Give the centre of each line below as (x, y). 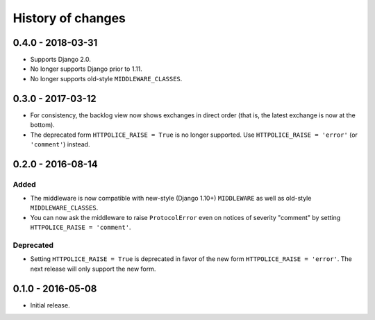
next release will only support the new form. (93, 269)
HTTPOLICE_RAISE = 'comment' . (81, 227)
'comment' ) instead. (60, 144)
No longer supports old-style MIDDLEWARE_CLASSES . (106, 78)
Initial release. (50, 305)
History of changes (69, 18)
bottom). (42, 125)
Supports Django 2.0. (61, 60)
